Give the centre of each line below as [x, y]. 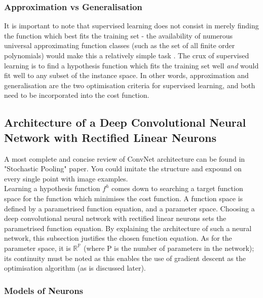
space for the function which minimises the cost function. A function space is [124, 198]
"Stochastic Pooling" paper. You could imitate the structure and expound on [123, 169]
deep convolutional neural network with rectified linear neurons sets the [115, 218]
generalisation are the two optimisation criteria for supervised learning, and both [130, 85]
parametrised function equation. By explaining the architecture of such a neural [128, 228]
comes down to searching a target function [177, 188]
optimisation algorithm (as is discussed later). [75, 268]
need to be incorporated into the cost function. [77, 95]
